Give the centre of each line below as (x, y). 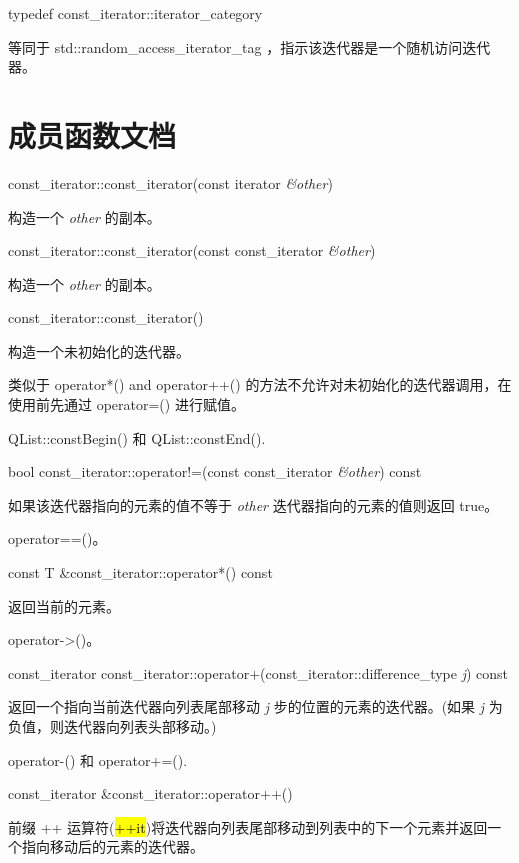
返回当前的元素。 (64, 605)
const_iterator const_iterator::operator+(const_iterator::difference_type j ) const (258, 672)
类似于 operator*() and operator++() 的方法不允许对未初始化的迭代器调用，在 (260, 384)
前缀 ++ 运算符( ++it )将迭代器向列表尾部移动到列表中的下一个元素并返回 (248, 826)
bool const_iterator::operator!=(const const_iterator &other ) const (215, 471)
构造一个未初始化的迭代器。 (99, 350)
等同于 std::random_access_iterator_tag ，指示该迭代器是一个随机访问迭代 (249, 46)
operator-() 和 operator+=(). (98, 759)
